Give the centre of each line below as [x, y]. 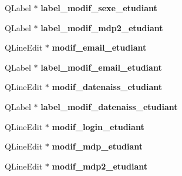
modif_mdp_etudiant [97, 146]
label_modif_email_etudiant [101, 67]
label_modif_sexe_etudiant [99, 8]
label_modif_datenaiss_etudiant [109, 106]
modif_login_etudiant [98, 126]
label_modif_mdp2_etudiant [102, 27]
